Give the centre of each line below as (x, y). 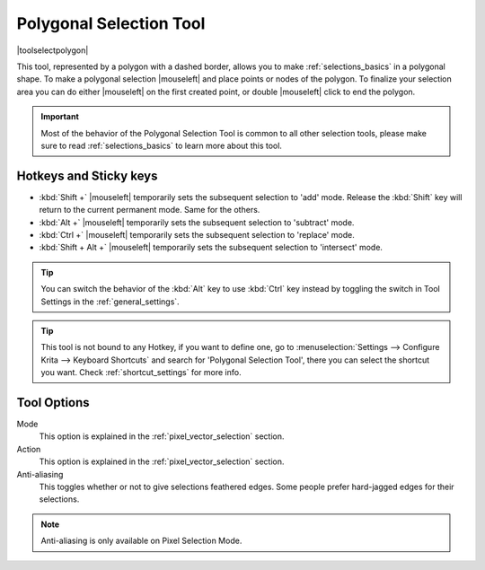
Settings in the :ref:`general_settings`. (110, 302)
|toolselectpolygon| (53, 50)
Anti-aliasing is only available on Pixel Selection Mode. (141, 541)
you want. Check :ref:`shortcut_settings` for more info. (141, 373)
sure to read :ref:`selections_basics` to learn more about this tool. (162, 145)
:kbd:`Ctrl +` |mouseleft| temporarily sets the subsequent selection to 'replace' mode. (197, 234)
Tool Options (53, 403)
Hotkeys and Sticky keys (87, 175)
